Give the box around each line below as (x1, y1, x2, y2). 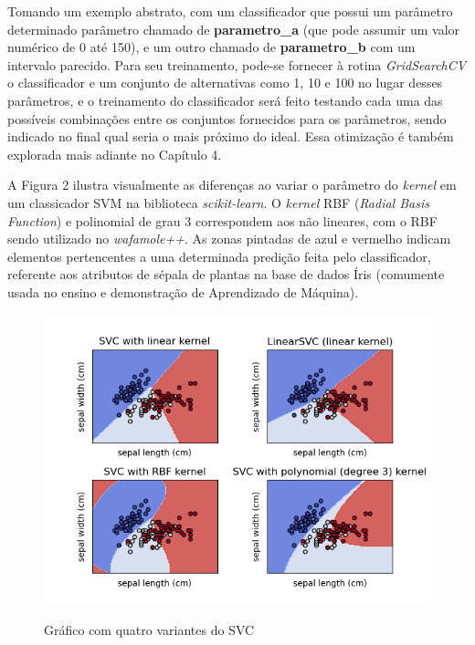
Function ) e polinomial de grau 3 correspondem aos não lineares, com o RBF (7, 211, 438, 230)
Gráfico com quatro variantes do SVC (44, 620, 255, 640)
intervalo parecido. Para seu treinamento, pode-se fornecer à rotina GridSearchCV (7, 55, 467, 74)
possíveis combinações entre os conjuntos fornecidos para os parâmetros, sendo (7, 109, 447, 128)
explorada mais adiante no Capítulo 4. (7, 144, 222, 163)
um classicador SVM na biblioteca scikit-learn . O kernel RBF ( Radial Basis (7, 192, 429, 212)
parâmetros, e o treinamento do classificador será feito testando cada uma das (7, 90, 443, 109)
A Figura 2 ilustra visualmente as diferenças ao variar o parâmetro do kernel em (7, 175, 457, 194)
